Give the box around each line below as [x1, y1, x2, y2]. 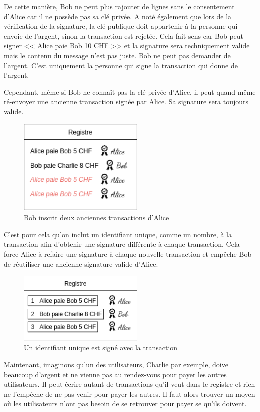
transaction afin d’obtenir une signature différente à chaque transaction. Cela [4, 239, 240, 249]
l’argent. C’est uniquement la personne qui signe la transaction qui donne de [4, 60, 238, 70]
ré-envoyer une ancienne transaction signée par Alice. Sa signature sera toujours [4, 96, 249, 107]
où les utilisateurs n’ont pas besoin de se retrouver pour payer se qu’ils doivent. [4, 398, 247, 409]
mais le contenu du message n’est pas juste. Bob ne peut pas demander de [4, 50, 231, 60]
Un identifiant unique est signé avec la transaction [24, 342, 178, 353]
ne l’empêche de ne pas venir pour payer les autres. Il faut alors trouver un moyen [4, 388, 255, 399]
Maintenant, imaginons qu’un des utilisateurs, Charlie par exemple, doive [4, 359, 228, 369]
